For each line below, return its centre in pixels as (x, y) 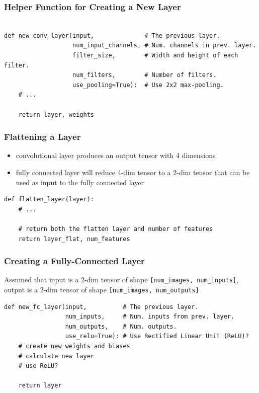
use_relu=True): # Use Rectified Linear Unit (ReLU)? (157, 336)
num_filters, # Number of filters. (145, 75)
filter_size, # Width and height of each (155, 55)
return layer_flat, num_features (74, 239)
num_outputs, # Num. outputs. (121, 326)
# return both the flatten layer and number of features (116, 229)
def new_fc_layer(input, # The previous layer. (101, 307)
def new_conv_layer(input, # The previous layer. (112, 35)
